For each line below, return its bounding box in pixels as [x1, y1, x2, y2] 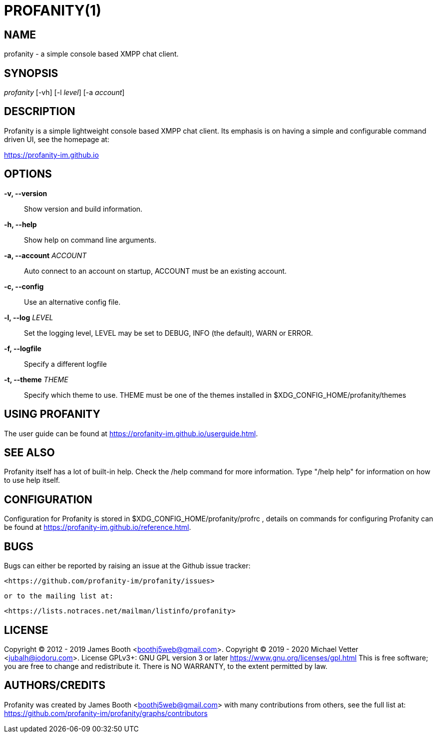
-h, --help [4, 220, 37, 229]
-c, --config [4, 282, 44, 291]
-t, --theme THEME [4, 375, 68, 384]
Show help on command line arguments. [24, 235, 156, 244]
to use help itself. [4, 476, 60, 485]
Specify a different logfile [24, 359, 107, 368]
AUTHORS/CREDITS [4, 679, 106, 692]
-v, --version [4, 189, 47, 198]
